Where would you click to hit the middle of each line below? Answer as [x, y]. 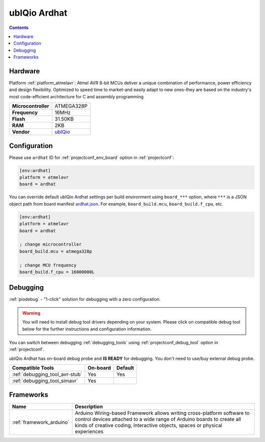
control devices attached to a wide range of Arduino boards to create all [158, 419]
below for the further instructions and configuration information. [87, 329]
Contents [19, 28]
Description [89, 407]
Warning [31, 313]
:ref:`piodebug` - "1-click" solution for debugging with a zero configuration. [85, 299]
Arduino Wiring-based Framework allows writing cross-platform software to [162, 413]
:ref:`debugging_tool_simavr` [45, 381]
